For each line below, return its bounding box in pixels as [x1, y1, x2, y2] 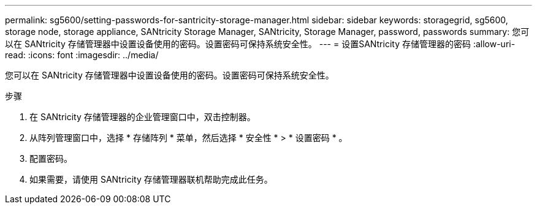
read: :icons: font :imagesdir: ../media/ [5, 50, 159, 60]
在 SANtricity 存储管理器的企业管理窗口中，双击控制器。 [29, 112, 256, 122]
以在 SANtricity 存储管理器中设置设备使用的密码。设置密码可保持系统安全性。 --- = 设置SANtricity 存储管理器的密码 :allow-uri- [5, 39, 516, 49]
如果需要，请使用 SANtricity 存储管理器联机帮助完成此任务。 [29, 174, 273, 184]
